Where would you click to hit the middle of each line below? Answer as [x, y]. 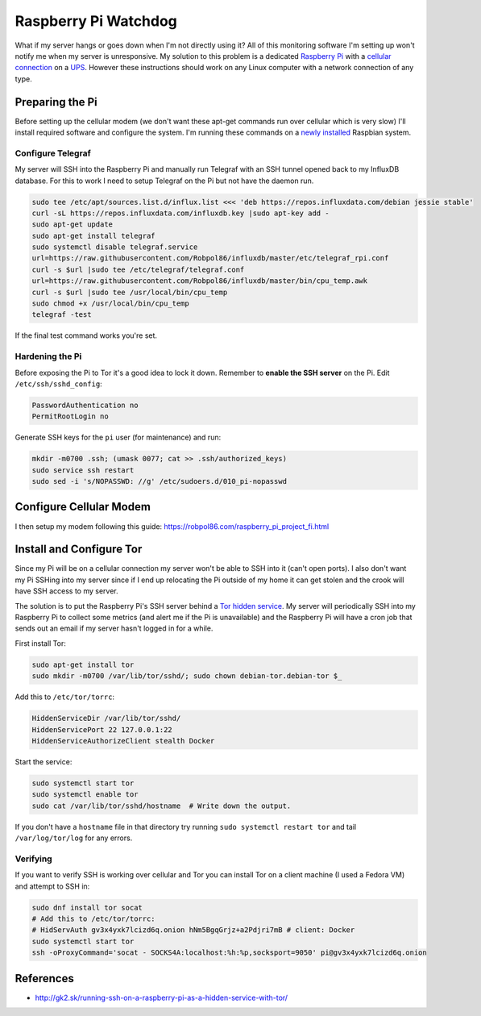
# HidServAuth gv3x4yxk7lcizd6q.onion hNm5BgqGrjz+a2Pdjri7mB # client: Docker [193, 930]
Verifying [33, 859]
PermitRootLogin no [70, 416]
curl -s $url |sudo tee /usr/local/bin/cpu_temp [130, 292]
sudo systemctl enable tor [85, 795]
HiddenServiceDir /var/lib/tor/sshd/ [106, 718]
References [44, 979]
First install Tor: [40, 643]
